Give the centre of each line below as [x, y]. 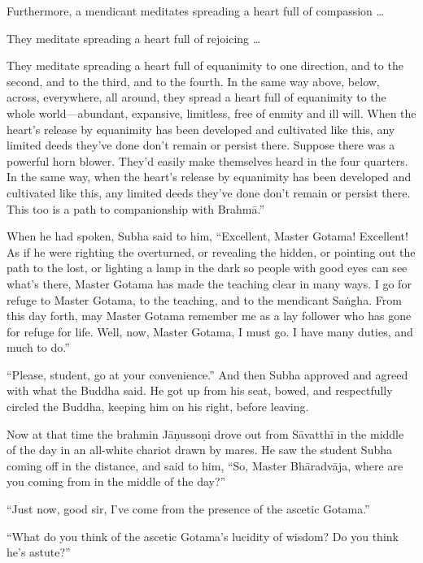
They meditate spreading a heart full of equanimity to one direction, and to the [205, 65]
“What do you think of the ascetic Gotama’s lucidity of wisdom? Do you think [203, 536]
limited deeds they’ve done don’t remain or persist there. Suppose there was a [201, 145]
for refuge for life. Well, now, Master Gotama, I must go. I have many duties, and [210, 331]
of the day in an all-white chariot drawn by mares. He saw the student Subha [200, 450]
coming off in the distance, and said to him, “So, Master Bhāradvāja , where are [205, 465]
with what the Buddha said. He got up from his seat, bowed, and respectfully [200, 390]
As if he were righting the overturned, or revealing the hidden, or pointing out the [211, 251]
